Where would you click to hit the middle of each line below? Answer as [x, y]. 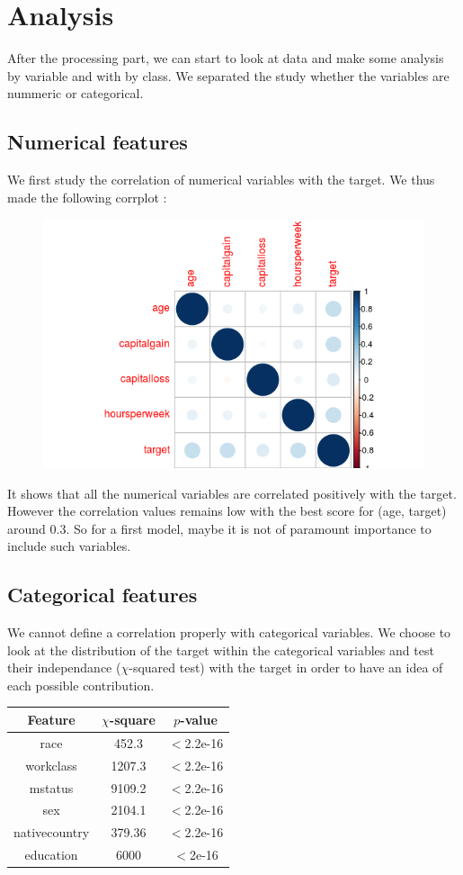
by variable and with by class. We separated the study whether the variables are [228, 75]
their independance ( [64, 668]
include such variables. [69, 546]
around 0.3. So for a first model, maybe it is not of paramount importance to [219, 528]
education [51, 855]
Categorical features [102, 595]
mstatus [51, 787]
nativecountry [52, 832]
